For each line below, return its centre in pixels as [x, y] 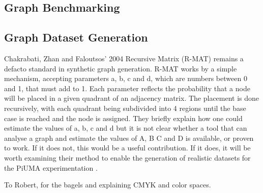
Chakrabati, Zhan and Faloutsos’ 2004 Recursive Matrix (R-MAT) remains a [124, 58]
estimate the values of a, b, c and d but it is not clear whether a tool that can [126, 128]
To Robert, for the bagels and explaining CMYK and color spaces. [108, 185]
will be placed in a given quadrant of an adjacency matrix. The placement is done [132, 98]
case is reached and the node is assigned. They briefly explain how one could [123, 118]
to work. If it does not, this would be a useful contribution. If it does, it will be [127, 148]
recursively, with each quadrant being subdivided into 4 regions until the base [125, 108]
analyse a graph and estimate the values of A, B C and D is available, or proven [129, 138]
